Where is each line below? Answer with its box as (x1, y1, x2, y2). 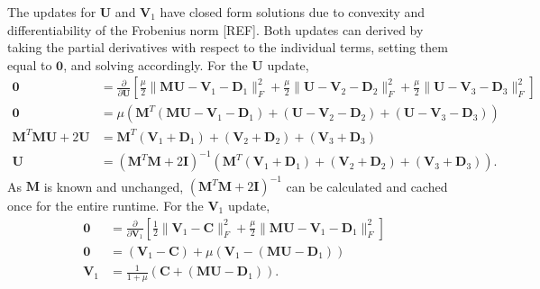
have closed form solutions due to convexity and (160, 3, 426, 21)
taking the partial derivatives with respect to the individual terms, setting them (7, 38, 448, 57)
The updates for (7, 3, 96, 21)
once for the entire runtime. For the (7, 196, 204, 214)
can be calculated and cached (286, 176, 448, 194)
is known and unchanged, (43, 176, 184, 194)
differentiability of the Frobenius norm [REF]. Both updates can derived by (7, 20, 424, 39)
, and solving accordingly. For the (63, 55, 248, 74)
